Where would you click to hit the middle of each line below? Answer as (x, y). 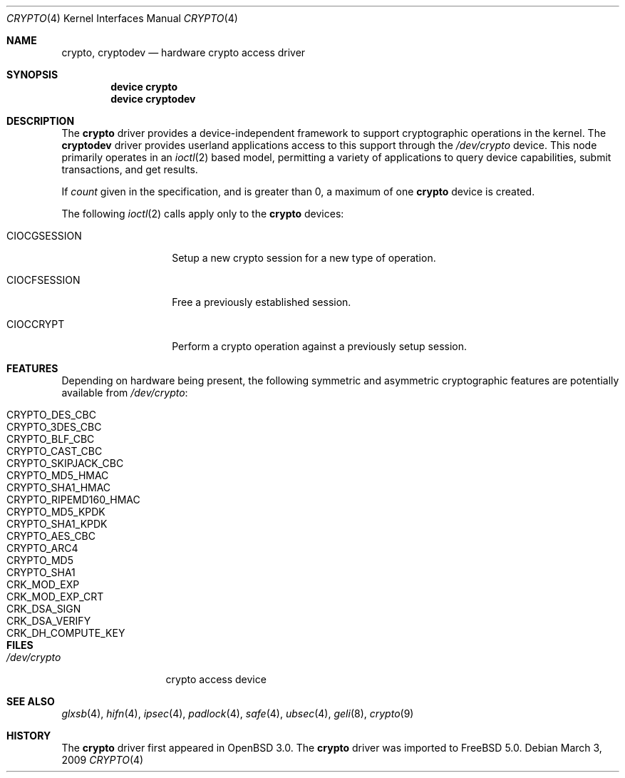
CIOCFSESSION (43, 280)
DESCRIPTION (41, 121)
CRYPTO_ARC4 (42, 548)
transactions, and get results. (130, 169)
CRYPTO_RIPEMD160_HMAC (73, 500)
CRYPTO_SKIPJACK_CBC (65, 463)
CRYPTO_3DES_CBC (54, 427)
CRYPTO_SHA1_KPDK (57, 524)
